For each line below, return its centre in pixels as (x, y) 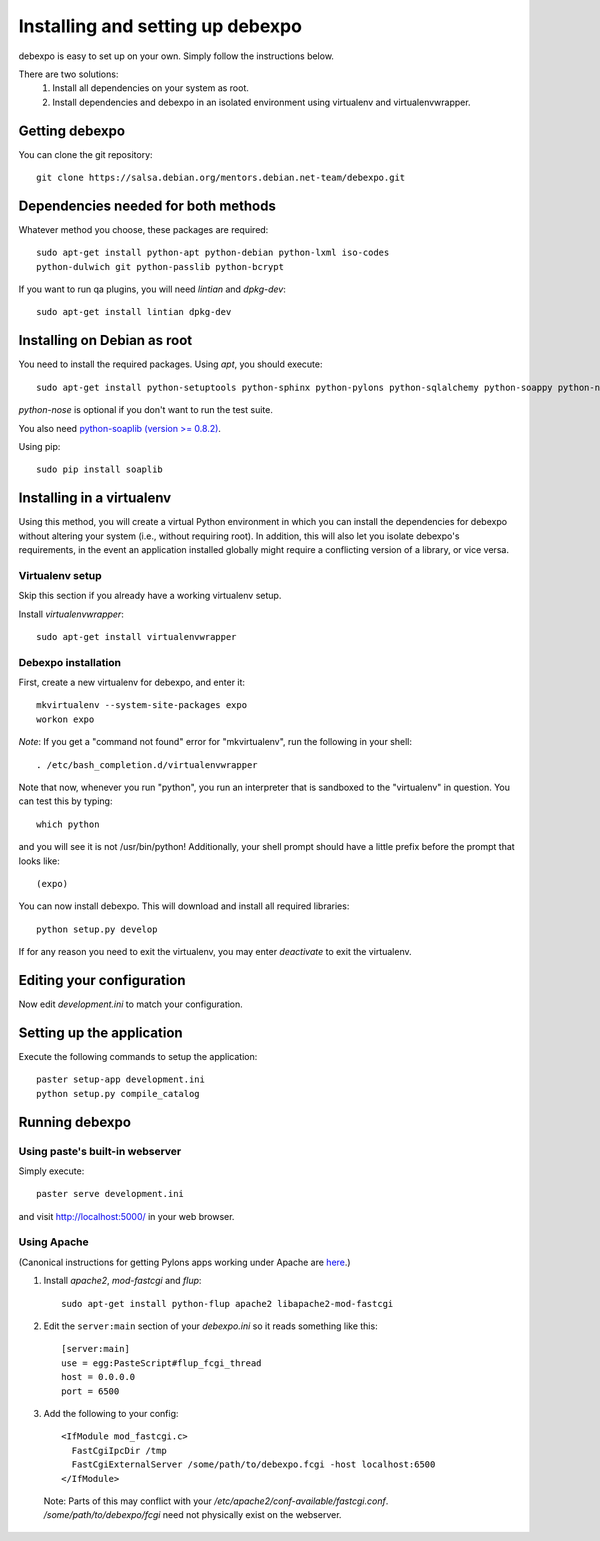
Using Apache (53, 1242)
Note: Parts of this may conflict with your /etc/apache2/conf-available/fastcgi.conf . (216, 1501)
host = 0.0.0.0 (98, 1377)
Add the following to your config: (111, 1413)
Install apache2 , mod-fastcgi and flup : (122, 1281)
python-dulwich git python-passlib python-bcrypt (160, 266)
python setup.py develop (97, 929)
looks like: (39, 861)
